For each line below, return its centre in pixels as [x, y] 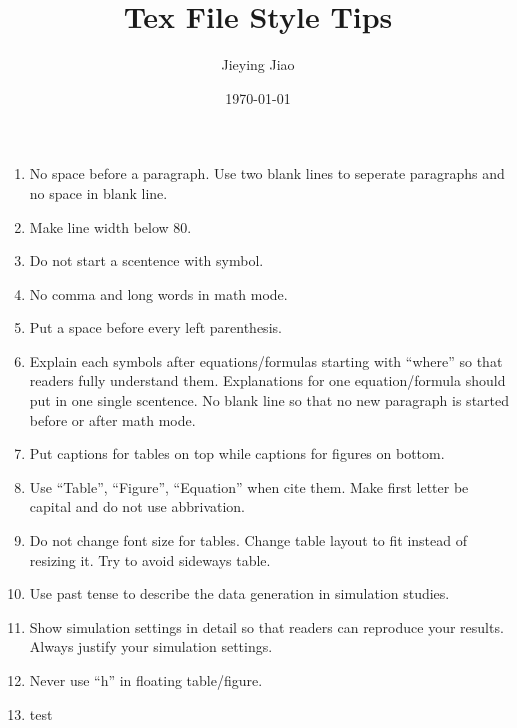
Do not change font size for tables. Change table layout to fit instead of [248, 540]
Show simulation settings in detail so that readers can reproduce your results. [266, 626]
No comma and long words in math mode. [158, 293]
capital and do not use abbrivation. [137, 506]
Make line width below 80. [110, 226]
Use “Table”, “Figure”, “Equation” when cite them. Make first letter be [249, 486]
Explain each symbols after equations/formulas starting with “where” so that [266, 360]
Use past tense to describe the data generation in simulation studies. [239, 593]
